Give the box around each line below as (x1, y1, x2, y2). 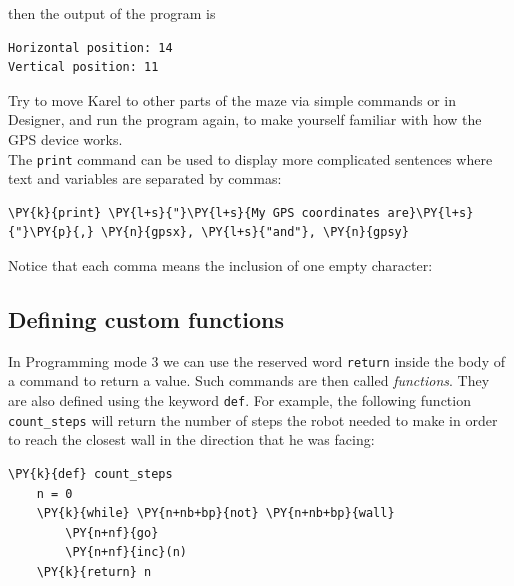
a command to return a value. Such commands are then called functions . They (8, 370, 490, 391)
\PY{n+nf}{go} (65, 525, 159, 540)
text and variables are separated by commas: (8, 168, 282, 189)
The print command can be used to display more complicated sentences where (8, 148, 493, 169)
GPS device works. (8, 128, 123, 149)
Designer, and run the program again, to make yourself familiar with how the (8, 109, 482, 130)
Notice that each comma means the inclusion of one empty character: (8, 255, 433, 275)
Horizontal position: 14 (8, 40, 173, 55)
